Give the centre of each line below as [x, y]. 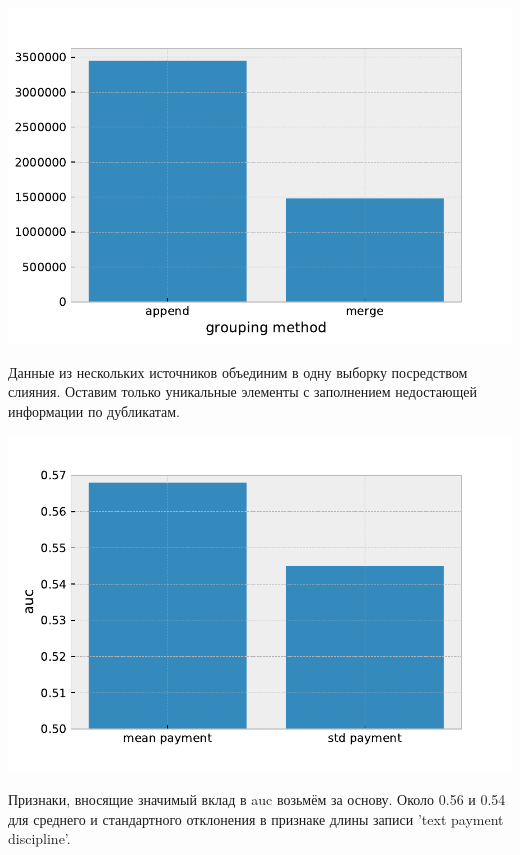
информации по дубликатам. [94, 410]
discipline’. [39, 838]
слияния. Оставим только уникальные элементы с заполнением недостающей [243, 391]
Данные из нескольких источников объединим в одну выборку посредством [238, 371]
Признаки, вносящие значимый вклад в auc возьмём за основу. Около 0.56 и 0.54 [257, 798]
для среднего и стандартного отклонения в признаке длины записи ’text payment [256, 818]
